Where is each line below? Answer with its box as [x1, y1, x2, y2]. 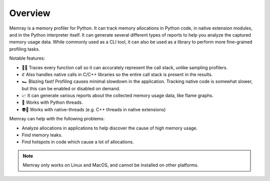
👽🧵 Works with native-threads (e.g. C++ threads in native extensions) [21, 106, 166, 112]
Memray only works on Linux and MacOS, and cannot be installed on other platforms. [22, 162, 199, 168]
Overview [9, 8, 50, 19]
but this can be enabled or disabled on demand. [21, 85, 120, 91]
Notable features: [9, 55, 45, 61]
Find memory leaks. [21, 132, 62, 138]
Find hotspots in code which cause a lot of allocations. [21, 139, 134, 145]
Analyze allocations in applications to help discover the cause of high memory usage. [21, 125, 198, 131]
